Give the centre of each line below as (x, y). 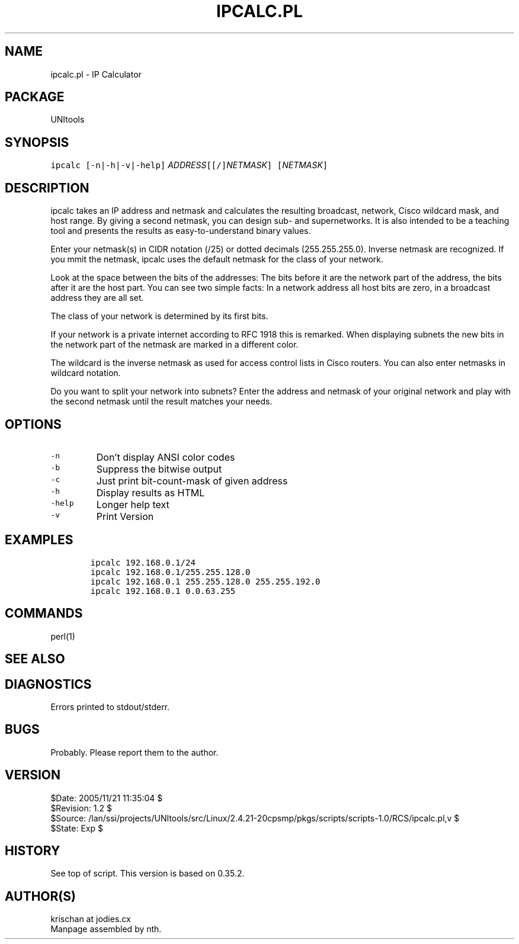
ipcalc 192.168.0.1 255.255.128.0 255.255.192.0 (205, 581)
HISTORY (33, 851)
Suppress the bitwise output (159, 469)
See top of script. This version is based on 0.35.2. (148, 874)
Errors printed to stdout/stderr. (110, 707)
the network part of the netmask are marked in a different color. (174, 345)
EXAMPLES (39, 540)
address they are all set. (97, 298)
